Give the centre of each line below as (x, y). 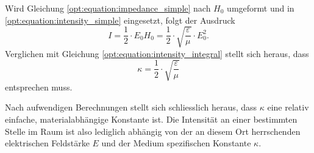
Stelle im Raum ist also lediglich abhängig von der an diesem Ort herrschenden (153, 131)
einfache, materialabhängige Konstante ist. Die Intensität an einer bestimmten (151, 119)
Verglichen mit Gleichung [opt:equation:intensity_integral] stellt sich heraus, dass (157, 53)
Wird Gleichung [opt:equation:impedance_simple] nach (108, 8)
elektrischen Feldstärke (47, 143)
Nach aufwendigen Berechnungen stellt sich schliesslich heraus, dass (131, 107)
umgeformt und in (261, 8)
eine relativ (288, 107)
